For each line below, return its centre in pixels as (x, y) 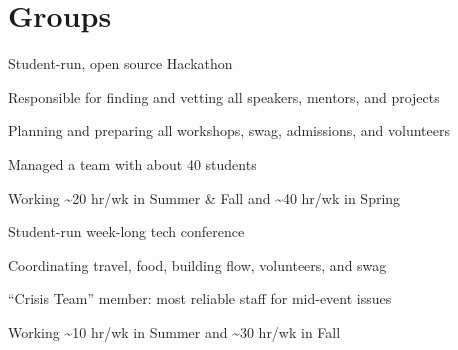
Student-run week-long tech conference (126, 231)
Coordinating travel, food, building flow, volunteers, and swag (197, 264)
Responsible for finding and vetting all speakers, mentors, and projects (224, 96)
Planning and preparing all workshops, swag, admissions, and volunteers (229, 130)
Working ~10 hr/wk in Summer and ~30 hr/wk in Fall (174, 331)
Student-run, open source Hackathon (120, 63)
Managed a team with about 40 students (132, 163)
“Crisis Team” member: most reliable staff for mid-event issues (200, 298)
